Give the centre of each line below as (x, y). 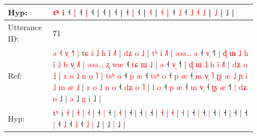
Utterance (25, 27)
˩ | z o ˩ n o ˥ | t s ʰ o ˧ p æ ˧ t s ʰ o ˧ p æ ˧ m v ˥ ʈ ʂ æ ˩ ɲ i (150, 75)
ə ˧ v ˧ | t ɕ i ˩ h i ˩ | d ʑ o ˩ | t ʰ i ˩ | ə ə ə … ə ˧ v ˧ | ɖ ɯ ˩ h (151, 53)
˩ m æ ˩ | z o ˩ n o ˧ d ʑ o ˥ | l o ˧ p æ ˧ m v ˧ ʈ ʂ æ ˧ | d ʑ (150, 87)
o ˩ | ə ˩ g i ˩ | (77, 98)
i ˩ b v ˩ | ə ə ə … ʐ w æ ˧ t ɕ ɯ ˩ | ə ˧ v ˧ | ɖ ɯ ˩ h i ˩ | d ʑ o (150, 64)
